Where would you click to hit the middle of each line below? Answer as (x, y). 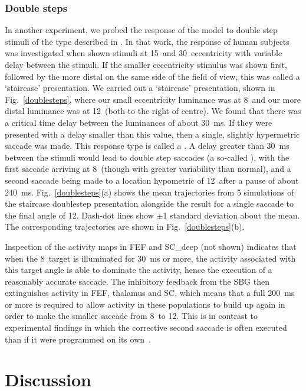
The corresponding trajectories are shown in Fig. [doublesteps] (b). (125, 227)
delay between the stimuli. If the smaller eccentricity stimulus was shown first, (146, 64)
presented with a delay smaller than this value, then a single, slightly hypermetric (152, 134)
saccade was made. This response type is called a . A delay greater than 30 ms (147, 146)
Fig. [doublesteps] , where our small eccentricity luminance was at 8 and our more (153, 99)
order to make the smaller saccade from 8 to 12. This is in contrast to (131, 316)
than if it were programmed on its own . (78, 339)
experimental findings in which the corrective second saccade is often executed (146, 328)
